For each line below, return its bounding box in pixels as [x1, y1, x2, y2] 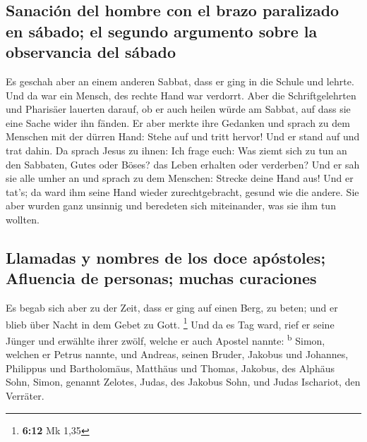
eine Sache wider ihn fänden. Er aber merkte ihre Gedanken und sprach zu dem [6, 115, 350, 130]
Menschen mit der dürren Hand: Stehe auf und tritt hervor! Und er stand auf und [6, 129, 360, 144]
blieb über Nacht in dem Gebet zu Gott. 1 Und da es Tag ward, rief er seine [6, 314, 335, 331]
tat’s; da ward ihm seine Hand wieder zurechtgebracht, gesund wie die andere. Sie [6, 184, 359, 199]
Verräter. [6, 388, 44, 403]
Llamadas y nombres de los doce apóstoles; [6, 246, 326, 268]
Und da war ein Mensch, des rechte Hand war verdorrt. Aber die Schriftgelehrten [6, 87, 356, 102]
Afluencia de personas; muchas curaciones [6, 267, 317, 289]
